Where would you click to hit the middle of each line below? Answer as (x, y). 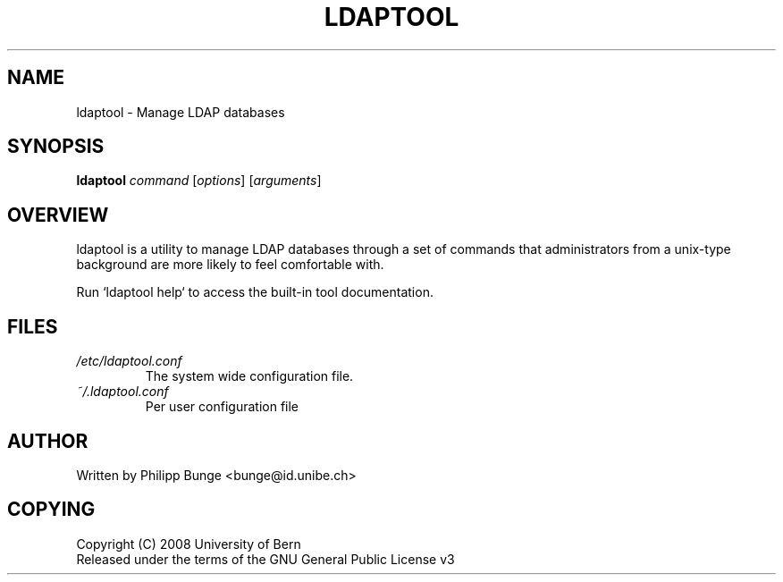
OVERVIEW (58, 215)
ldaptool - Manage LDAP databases (181, 112)
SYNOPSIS (56, 147)
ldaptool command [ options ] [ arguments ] (199, 181)
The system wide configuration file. (249, 376)
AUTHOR (48, 441)
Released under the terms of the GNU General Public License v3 (265, 559)
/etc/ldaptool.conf (129, 361)
